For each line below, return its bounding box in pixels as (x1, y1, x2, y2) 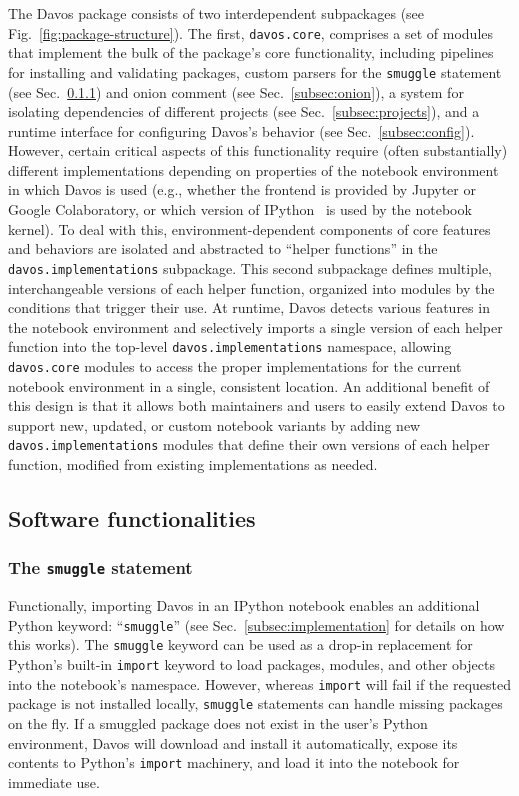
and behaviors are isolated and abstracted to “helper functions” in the (8, 238, 438, 259)
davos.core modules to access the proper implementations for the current (8, 355, 462, 376)
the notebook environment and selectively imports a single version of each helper (8, 316, 503, 337)
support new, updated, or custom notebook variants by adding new (8, 414, 421, 435)
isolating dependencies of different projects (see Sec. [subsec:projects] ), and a (8, 101, 480, 122)
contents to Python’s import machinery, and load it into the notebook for (8, 752, 460, 773)
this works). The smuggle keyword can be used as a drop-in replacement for (8, 634, 473, 655)
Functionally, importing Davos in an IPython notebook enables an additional (8, 595, 480, 616)
